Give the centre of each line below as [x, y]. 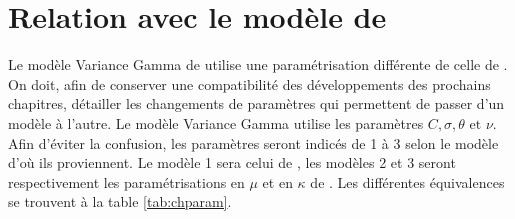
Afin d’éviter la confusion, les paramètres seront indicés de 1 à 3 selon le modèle [253, 142]
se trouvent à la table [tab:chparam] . [120, 201]
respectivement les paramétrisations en [126, 181]
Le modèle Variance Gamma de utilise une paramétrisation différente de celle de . [258, 64]
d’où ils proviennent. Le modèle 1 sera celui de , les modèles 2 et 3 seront [232, 162]
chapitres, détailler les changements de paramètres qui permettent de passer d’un [256, 103]
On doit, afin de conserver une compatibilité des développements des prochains [249, 83]
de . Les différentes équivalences [407, 181]
